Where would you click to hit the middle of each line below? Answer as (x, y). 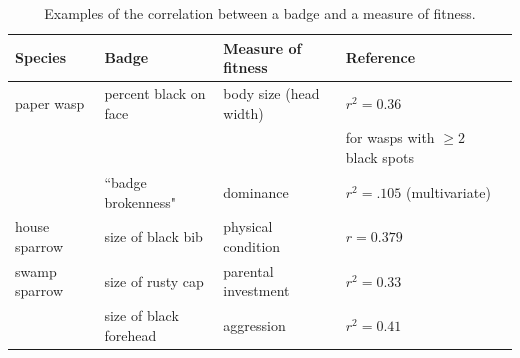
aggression (254, 325)
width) (243, 112)
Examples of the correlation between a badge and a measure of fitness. (260, 13)
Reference (380, 57)
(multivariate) (448, 191)
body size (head (271, 93)
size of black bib (153, 236)
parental (248, 270)
